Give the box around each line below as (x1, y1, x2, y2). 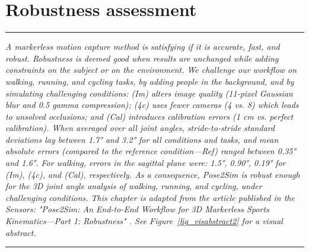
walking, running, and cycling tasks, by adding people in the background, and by (5, 75, 294, 87)
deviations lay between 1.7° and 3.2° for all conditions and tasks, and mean (5, 133, 279, 145)
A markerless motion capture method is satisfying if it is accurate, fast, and (5, 40, 280, 53)
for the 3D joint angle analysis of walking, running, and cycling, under (5, 180, 262, 192)
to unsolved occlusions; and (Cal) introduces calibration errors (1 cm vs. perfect (5, 110, 294, 122)
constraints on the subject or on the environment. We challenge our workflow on (5, 63, 297, 76)
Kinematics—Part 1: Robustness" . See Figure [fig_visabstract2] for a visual (5, 215, 283, 227)
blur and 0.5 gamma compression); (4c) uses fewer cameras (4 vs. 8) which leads (5, 98, 299, 111)
